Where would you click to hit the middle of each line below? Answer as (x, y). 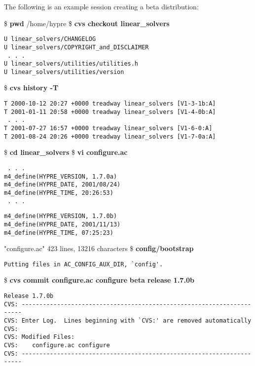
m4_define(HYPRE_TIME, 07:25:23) (59, 233)
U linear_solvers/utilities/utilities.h (71, 64)
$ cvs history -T (31, 88)
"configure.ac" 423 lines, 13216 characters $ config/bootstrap (99, 248)
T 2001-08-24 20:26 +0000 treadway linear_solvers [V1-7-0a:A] (110, 136)
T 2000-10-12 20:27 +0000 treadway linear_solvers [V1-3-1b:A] (110, 104)
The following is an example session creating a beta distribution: (101, 6)
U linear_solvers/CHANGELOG (50, 39)
